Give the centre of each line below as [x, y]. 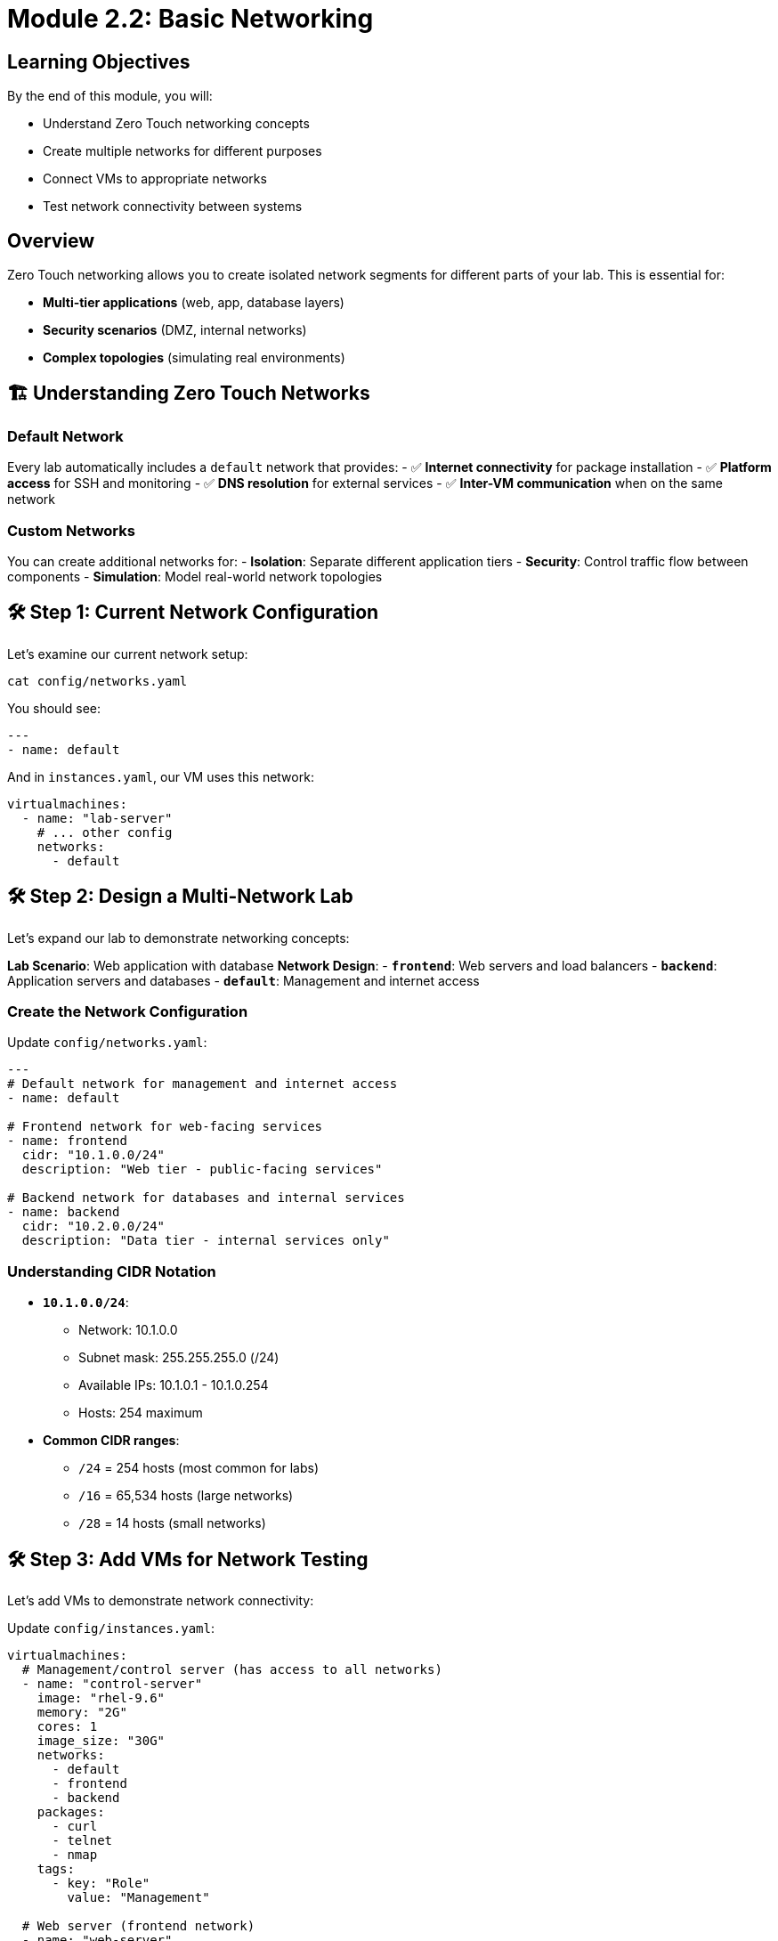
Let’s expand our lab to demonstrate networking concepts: [178, 938]
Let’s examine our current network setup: [128, 654]
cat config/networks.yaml [97, 681]
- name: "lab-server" [97, 818]
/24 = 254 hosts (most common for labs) [199, 1468]
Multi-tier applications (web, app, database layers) [194, 303]
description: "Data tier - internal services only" [206, 1241]
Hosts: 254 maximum [141, 1413]
